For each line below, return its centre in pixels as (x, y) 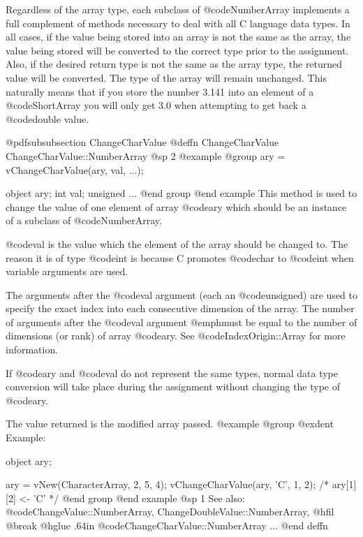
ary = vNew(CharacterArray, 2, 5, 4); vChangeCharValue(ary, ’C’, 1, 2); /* (168, 484)
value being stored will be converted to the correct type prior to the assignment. (177, 50)
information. (32, 350)
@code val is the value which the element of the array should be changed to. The (177, 243)
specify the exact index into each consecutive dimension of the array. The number (180, 308)
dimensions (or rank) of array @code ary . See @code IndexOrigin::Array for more (176, 336)
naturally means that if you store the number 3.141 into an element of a (160, 91)
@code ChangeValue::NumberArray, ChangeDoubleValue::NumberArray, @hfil (170, 512)
